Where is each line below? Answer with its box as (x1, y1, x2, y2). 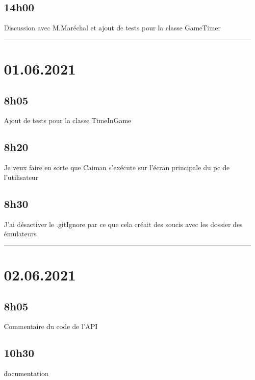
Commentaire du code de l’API (4, 321, 98, 331)
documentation (4, 368, 49, 379)
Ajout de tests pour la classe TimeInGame (4, 115, 131, 126)
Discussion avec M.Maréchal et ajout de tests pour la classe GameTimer (4, 23, 221, 33)
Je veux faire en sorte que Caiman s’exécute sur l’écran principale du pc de (4, 162, 229, 173)
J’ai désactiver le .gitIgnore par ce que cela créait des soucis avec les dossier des (4, 219, 243, 229)
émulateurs (4, 228, 37, 239)
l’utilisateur (4, 172, 39, 182)
